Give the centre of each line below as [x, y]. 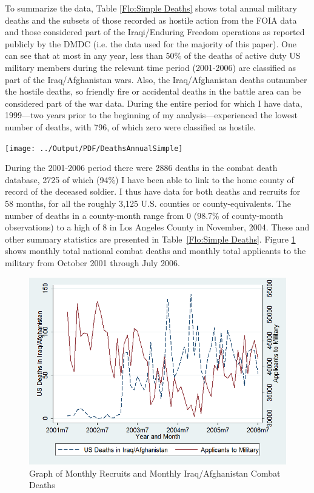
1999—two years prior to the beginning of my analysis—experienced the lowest [152, 115]
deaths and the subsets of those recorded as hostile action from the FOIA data [151, 20]
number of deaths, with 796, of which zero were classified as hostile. [130, 126]
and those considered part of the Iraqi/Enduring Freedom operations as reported [155, 32]
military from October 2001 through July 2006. [92, 262]
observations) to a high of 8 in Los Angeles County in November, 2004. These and [157, 227]
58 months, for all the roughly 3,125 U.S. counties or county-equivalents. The [148, 203]
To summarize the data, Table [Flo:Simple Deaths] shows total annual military [151, 8]
